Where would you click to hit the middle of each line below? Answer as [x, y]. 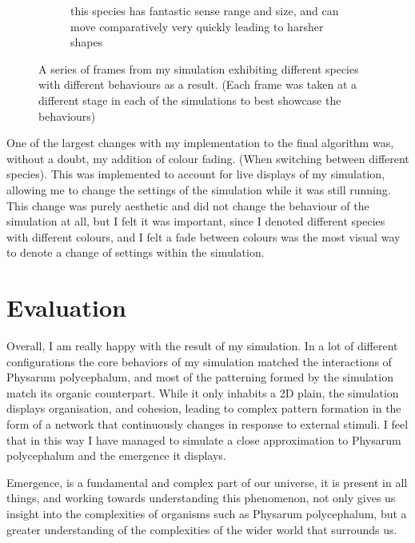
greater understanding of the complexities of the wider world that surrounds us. [202, 529]
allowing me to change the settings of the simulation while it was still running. [199, 189]
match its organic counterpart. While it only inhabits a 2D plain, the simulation [203, 392]
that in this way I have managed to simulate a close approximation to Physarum [204, 439]
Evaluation [66, 307]
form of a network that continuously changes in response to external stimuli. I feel [207, 424]
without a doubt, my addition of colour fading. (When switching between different [208, 158]
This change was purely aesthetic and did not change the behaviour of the [188, 205]
